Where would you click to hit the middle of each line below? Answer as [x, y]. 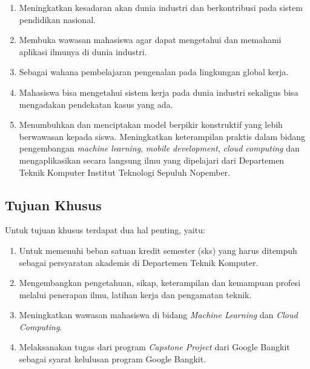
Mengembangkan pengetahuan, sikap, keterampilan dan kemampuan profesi [160, 283]
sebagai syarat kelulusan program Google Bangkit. [113, 359]
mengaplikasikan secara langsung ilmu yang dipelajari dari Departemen [152, 160]
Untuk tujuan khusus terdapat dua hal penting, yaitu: [105, 230]
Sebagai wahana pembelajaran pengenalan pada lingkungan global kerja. [154, 72]
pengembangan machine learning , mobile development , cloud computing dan [159, 148]
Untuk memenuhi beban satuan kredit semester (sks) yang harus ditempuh [158, 250]
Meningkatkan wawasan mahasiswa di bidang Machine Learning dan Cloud [158, 315]
